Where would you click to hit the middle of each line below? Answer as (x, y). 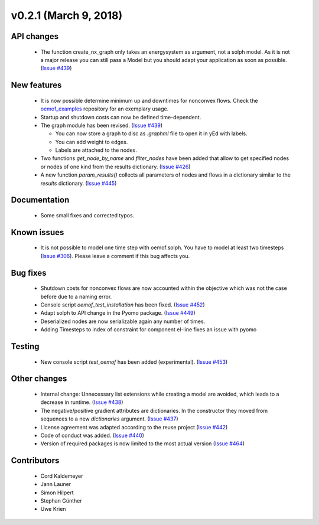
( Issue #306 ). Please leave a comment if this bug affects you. (115, 256)
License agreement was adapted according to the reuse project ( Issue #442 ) (134, 427)
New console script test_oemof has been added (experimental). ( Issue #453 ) (134, 362)
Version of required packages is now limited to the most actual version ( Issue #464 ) (143, 444)
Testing (25, 346)
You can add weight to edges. (92, 142)
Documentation (40, 200)
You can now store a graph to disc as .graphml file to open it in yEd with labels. (151, 133)
